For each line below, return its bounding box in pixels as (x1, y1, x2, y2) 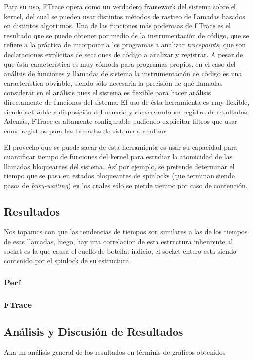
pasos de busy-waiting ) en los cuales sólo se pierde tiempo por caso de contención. (4, 180, 248, 190)
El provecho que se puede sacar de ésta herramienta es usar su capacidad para (4, 142, 237, 152)
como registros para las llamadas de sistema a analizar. (4, 125, 168, 135)
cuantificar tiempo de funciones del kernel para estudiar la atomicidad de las (4, 151, 233, 161)
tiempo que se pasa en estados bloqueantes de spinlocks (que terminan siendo (4, 171, 235, 181)
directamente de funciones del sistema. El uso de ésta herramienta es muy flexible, (4, 96, 250, 107)
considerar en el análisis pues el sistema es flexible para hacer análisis (4, 87, 211, 97)
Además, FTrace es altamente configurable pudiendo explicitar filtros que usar (4, 116, 237, 126)
